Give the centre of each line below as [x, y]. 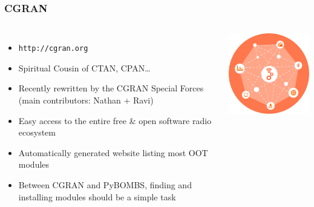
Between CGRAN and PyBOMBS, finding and [105, 185]
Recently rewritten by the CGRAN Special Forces [111, 88]
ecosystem [37, 132]
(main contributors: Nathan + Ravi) [86, 100]
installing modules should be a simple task [97, 196]
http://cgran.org [53, 49]
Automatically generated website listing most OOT [113, 152]
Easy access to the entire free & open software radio [115, 120]
